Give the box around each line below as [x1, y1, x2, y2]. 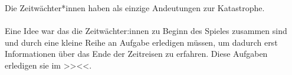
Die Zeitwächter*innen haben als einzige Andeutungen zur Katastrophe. [5, 2, 265, 13]
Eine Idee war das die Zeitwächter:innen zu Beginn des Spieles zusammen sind [5, 25, 287, 37]
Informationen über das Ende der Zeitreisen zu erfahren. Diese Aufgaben [5, 47, 268, 60]
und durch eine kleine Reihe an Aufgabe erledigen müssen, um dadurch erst [5, 36, 278, 48]
